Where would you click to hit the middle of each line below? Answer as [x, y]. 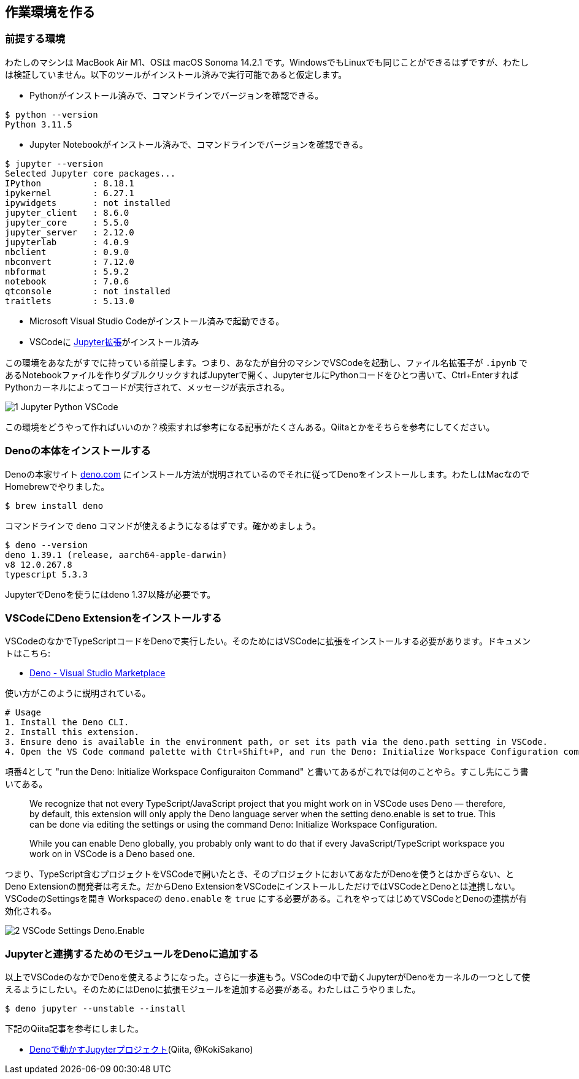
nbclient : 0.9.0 [67, 252]
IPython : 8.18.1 [70, 183]
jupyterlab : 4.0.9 [67, 242]
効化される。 [31, 911]
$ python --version [52, 114]
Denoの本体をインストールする [78, 451]
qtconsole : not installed [88, 291]
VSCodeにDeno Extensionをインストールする [113, 618]
